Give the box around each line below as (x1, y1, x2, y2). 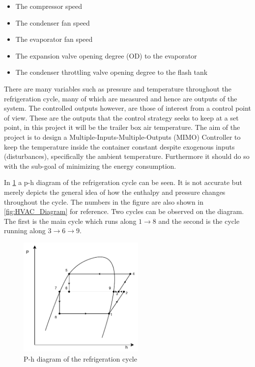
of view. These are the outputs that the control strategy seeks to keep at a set (4, 112, 239, 122)
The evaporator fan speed (15, 34, 93, 44)
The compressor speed (15, 1, 83, 11)
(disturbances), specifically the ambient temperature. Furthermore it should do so (4, 151, 250, 161)
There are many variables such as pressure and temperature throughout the (4, 83, 232, 93)
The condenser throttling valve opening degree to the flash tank (15, 67, 208, 77)
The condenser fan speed (15, 17, 90, 28)
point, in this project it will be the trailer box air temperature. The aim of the (4, 122, 240, 132)
